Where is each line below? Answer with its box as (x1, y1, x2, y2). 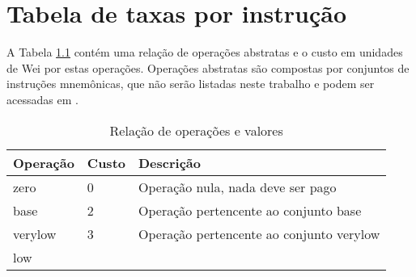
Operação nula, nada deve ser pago (138, 177, 337, 196)
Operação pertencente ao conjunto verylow (138, 224, 380, 243)
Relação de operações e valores (109, 120, 283, 140)
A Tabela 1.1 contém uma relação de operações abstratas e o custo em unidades (6, 44, 403, 61)
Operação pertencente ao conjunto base (138, 200, 362, 220)
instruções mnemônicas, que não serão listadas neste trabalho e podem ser (6, 75, 375, 92)
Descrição (138, 153, 201, 172)
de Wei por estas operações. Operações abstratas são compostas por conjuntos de (6, 59, 410, 76)
